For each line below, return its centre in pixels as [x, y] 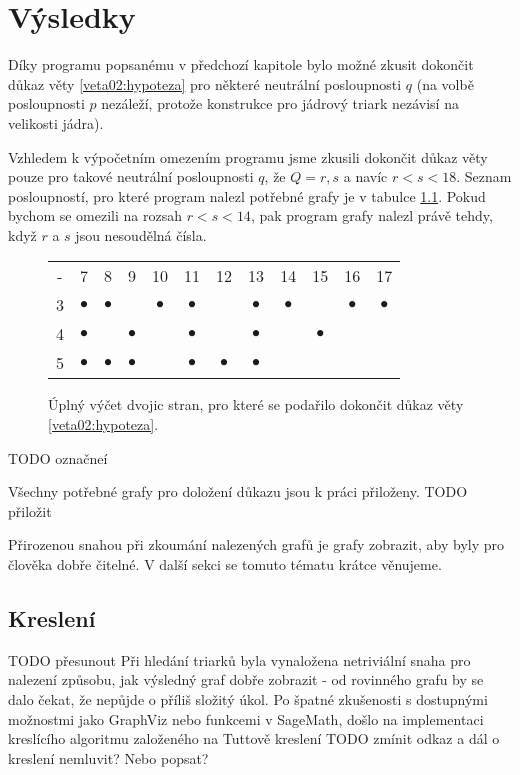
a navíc [365, 176]
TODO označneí [58, 457]
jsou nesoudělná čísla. [141, 234]
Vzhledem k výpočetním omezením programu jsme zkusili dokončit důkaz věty [248, 156]
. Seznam [484, 176]
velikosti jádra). [56, 122]
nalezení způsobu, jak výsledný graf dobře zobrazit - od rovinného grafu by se [246, 679]
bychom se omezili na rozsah [95, 215]
